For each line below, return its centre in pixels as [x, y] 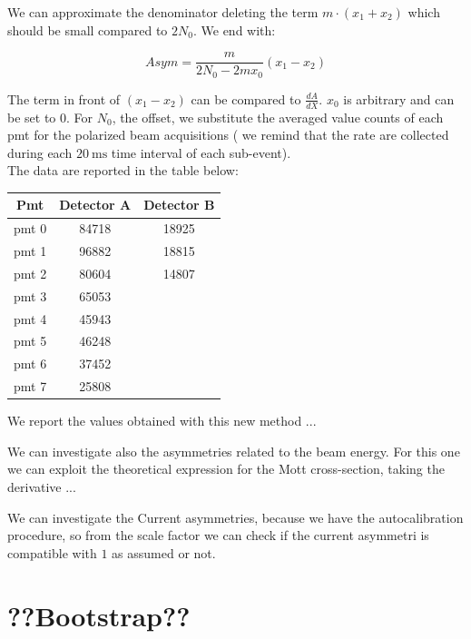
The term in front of [64, 98]
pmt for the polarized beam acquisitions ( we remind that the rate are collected [228, 135]
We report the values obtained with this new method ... [162, 421]
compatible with [52, 552]
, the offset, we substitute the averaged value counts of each [278, 117]
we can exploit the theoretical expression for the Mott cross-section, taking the [226, 469]
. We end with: [234, 29]
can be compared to [246, 98]
